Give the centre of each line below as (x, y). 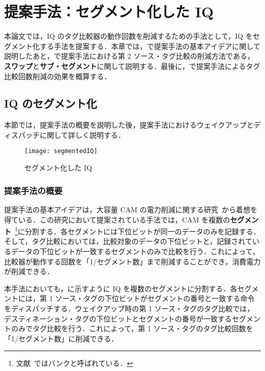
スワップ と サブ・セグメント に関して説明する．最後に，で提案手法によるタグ (132, 66)
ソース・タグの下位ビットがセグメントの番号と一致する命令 (155, 298)
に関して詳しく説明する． (82, 134)
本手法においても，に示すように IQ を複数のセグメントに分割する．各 (121, 288)
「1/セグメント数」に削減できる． (61, 338)
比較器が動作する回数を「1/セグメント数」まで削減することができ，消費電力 (132, 261)
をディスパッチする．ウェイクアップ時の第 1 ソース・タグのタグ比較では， (129, 308)
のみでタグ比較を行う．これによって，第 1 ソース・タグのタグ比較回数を (132, 328)
